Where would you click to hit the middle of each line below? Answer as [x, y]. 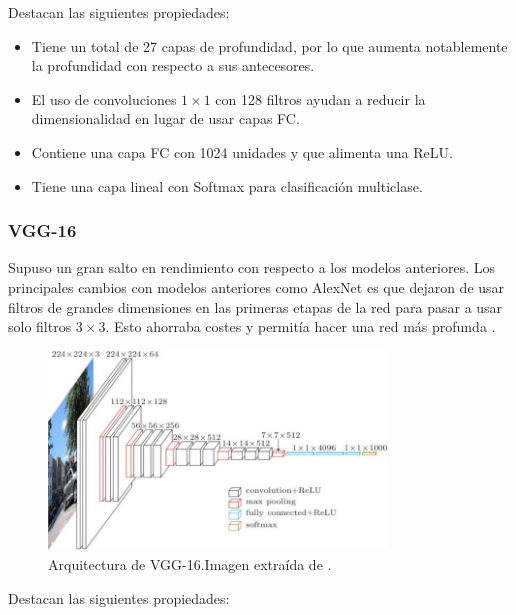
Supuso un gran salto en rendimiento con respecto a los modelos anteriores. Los [252, 267]
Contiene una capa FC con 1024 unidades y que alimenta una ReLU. [242, 151]
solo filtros [40, 326]
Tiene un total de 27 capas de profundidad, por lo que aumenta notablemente [269, 45]
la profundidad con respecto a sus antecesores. [173, 65]
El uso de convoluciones [104, 98]
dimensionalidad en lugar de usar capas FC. [165, 118]
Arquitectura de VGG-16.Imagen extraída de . [190, 563]
